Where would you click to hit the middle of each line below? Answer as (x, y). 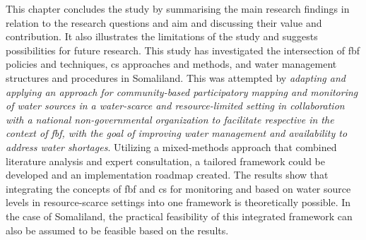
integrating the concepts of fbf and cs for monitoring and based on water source (178, 188)
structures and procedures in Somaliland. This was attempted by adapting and (176, 77)
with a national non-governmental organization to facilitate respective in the (170, 119)
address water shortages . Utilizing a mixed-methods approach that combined (171, 146)
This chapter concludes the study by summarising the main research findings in (178, 8)
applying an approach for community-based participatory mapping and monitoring (182, 91)
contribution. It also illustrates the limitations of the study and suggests (162, 36)
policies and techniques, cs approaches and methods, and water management (171, 64)
